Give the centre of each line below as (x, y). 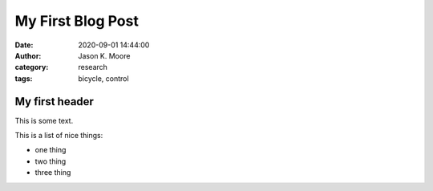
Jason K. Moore (104, 55)
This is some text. (44, 120)
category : (32, 67)
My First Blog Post (77, 21)
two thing (51, 161)
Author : (28, 55)
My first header (54, 102)
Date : (24, 45)
